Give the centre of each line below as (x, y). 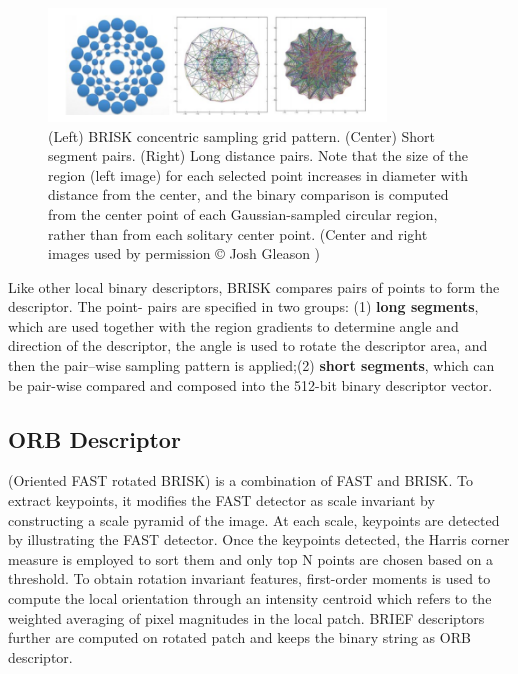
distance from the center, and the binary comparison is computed (248, 194)
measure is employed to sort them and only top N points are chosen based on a (251, 558)
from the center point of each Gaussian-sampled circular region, (243, 213)
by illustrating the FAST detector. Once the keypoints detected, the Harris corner (259, 539)
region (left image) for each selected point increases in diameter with (258, 174)
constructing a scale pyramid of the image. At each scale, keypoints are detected (254, 519)
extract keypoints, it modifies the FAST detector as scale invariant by (221, 500)
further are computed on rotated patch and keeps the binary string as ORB (239, 637)
